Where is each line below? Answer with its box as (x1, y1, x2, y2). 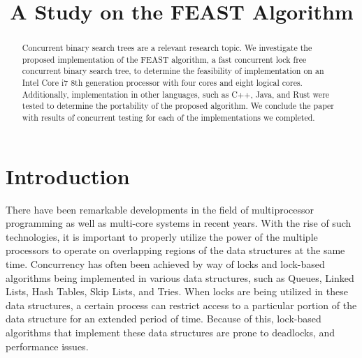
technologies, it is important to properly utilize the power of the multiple (6, 229, 318, 244)
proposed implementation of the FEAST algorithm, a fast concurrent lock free (22, 53, 307, 65)
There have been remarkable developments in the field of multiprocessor (6, 202, 314, 216)
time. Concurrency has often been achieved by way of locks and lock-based (6, 257, 325, 271)
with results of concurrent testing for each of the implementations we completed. (22, 112, 315, 124)
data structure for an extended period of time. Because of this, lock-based (6, 311, 321, 326)
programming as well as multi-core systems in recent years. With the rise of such (6, 216, 352, 230)
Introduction (6, 161, 130, 190)
